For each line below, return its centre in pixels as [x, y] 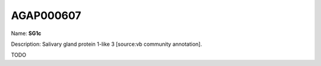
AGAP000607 [46, 15]
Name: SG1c [26, 33]
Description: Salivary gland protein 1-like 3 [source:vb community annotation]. [106, 44]
